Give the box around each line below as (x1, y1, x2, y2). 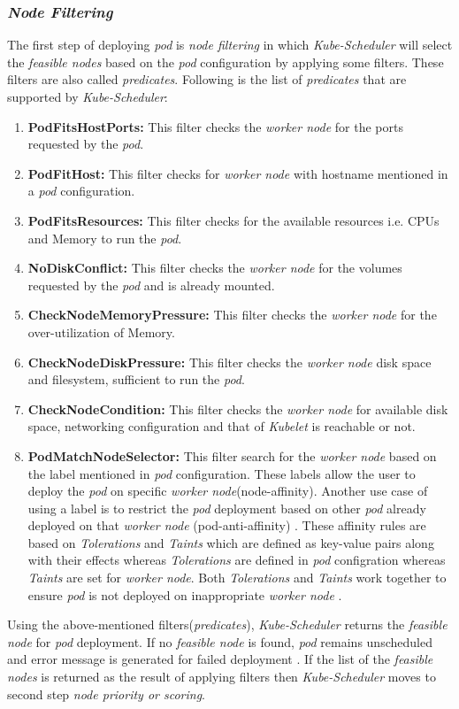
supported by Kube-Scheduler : (7, 88, 168, 105)
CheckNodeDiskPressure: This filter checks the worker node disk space (27, 352, 432, 371)
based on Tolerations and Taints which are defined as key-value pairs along (27, 533, 434, 551)
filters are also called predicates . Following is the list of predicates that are (7, 70, 407, 89)
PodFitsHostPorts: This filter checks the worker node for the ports (27, 117, 403, 135)
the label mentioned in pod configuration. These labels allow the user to (27, 464, 416, 482)
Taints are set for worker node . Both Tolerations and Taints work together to (27, 568, 447, 587)
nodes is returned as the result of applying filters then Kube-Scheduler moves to (7, 667, 436, 686)
